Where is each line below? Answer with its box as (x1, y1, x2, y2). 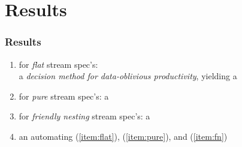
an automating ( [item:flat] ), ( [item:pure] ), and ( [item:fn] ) (19, 130, 228, 142)
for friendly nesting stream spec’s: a (19, 110, 150, 122)
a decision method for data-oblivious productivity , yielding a (19, 70, 237, 82)
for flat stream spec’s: (19, 58, 98, 70)
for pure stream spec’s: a (19, 89, 109, 102)
